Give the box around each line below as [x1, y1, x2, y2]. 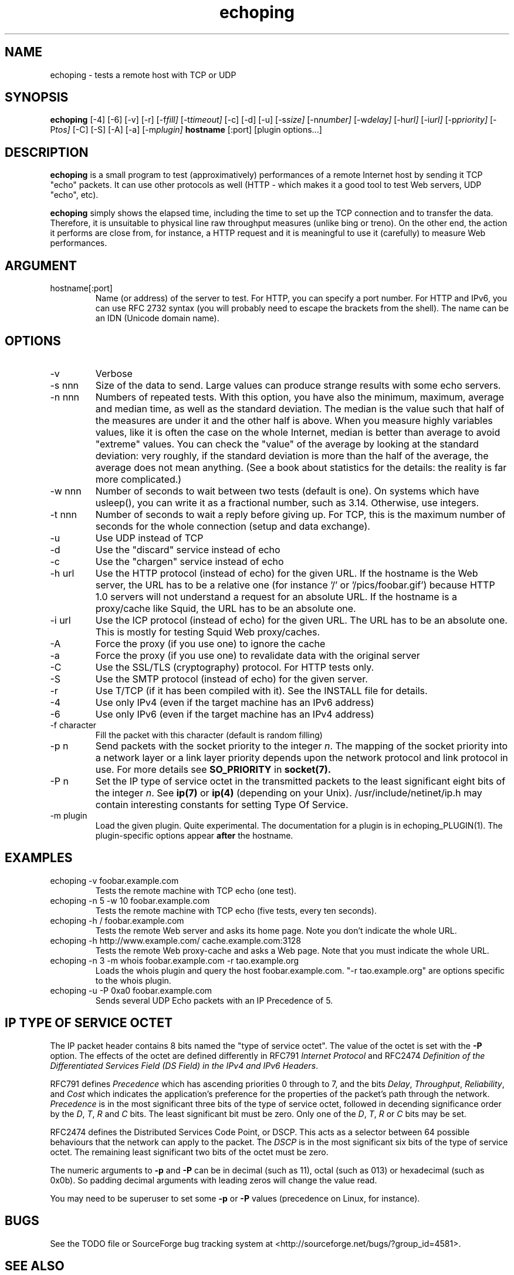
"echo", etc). [50, 190, 99, 200]
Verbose [95, 367, 133, 379]
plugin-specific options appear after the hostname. [95, 830, 293, 840]
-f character [50, 719, 97, 730]
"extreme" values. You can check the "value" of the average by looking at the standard [95, 438, 479, 450]
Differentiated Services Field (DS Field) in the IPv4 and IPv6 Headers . [50, 1060, 319, 1071]
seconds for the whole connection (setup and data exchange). [95, 520, 370, 532]
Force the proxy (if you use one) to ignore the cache [95, 637, 326, 650]
